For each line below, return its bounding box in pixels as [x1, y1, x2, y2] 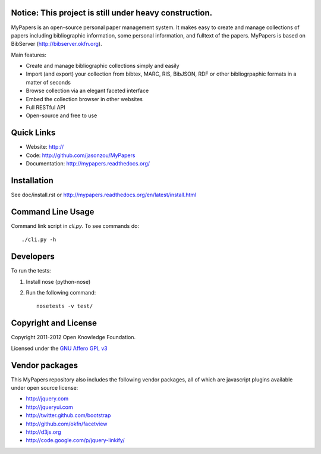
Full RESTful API [26, 104, 65, 111]
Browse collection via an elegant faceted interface [26, 87, 149, 95]
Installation [11, 176, 53, 186]
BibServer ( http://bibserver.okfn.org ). [11, 40, 102, 48]
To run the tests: [11, 267, 51, 274]
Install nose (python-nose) [26, 278, 91, 285]
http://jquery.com [26, 395, 68, 402]
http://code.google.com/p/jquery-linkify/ [26, 437, 125, 444]
